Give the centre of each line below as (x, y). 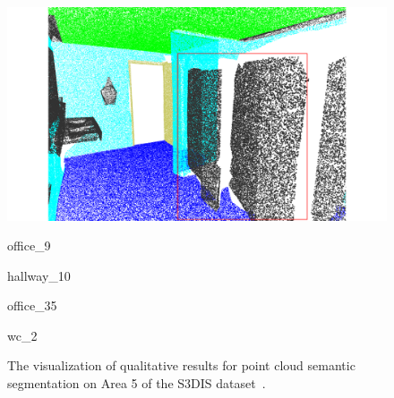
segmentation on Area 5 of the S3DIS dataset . (137, 383)
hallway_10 (39, 275)
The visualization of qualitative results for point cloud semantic (181, 365)
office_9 (29, 246)
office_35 (32, 305)
